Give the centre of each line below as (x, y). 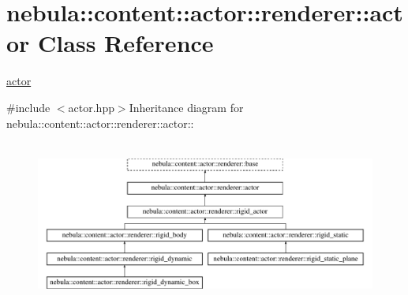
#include (28, 107)
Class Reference (126, 43)
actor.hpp (91, 107)
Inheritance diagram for (186, 107)
